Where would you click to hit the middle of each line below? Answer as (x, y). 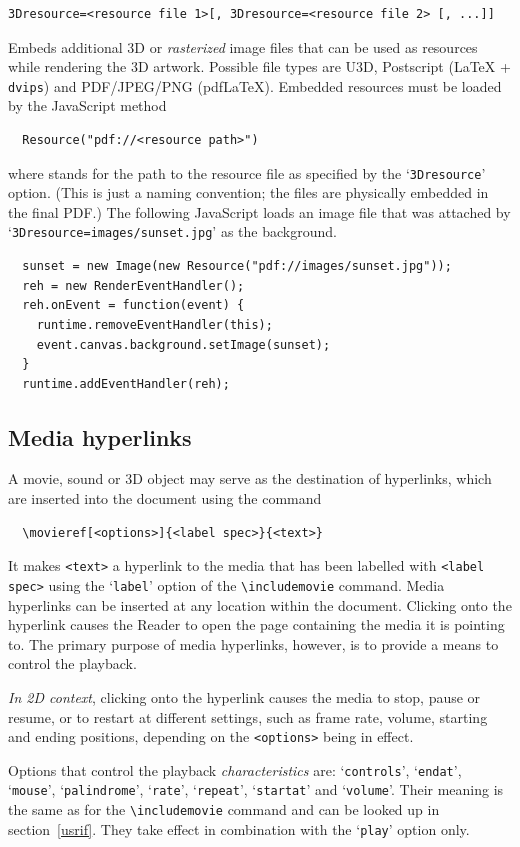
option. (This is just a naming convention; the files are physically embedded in (248, 192)
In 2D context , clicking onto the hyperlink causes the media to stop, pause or (244, 696)
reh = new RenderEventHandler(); (133, 285)
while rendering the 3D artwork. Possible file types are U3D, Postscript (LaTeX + (259, 66)
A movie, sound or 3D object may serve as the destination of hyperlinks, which (250, 478)
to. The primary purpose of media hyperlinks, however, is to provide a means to (253, 643)
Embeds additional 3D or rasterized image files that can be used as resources (243, 46)
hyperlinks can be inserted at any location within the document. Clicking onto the (260, 604)
